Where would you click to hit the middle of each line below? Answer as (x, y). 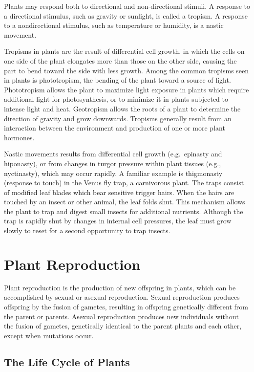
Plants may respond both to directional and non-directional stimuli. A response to (127, 6)
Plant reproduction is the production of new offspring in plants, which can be (120, 287)
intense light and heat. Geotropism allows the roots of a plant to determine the (122, 108)
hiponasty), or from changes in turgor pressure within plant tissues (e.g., (113, 163)
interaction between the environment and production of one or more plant (115, 128)
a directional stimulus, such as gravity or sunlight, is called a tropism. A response (126, 15)
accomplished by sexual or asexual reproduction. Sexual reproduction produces (122, 297)
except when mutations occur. (49, 335)
